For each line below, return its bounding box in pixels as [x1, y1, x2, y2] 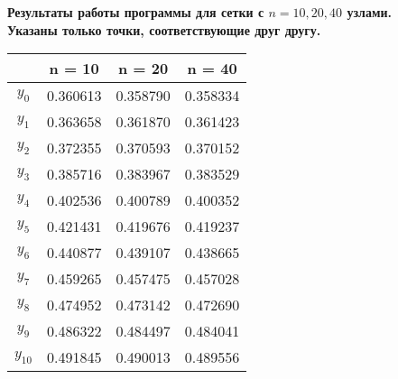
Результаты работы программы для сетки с [7, 3, 264, 21]
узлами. [347, 3, 392, 21]
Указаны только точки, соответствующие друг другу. [7, 20, 321, 39]
